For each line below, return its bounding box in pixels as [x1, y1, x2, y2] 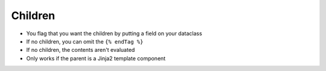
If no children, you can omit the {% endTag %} [26, 38, 144, 45]
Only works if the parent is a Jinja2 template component [26, 54, 166, 62]
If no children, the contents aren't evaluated [26, 47, 135, 54]
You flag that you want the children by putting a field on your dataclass [26, 30, 202, 37]
